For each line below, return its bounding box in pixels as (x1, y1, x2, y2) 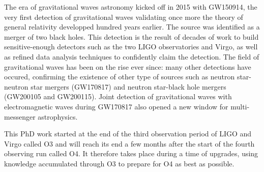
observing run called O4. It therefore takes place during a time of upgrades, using (4, 148, 258, 159)
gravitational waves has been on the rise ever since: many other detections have (4, 61, 251, 72)
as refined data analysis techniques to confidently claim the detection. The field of (4, 51, 259, 62)
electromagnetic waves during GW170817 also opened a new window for (4, 101, 228, 111)
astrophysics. (38, 111, 78, 122)
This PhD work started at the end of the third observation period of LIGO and (4, 128, 252, 139)
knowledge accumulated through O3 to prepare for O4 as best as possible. (4, 158, 234, 168)
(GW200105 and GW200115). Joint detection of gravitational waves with (4, 91, 232, 102)
